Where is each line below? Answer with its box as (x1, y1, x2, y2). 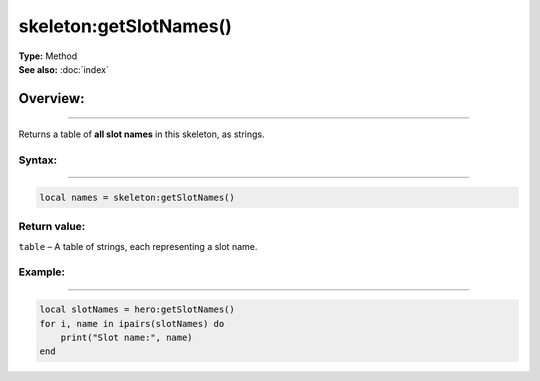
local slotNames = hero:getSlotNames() (39, 304, 235, 315)
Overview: (18, 90, 85, 107)
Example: (18, 265, 65, 279)
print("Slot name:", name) (60, 331, 194, 343)
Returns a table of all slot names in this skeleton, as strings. (18, 128, 265, 140)
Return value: (18, 220, 86, 234)
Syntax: (18, 153, 58, 167)
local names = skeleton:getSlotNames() (39, 191, 235, 203)
